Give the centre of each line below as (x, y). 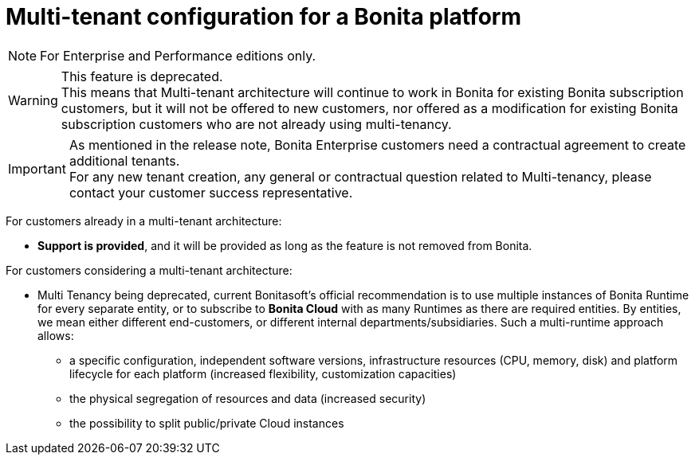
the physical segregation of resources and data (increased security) (248, 398)
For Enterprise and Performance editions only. (178, 55)
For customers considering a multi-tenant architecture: (149, 270)
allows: (56, 335)
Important (37, 168)
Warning (33, 100)
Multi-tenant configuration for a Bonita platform (263, 17)
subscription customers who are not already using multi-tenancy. (256, 124)
